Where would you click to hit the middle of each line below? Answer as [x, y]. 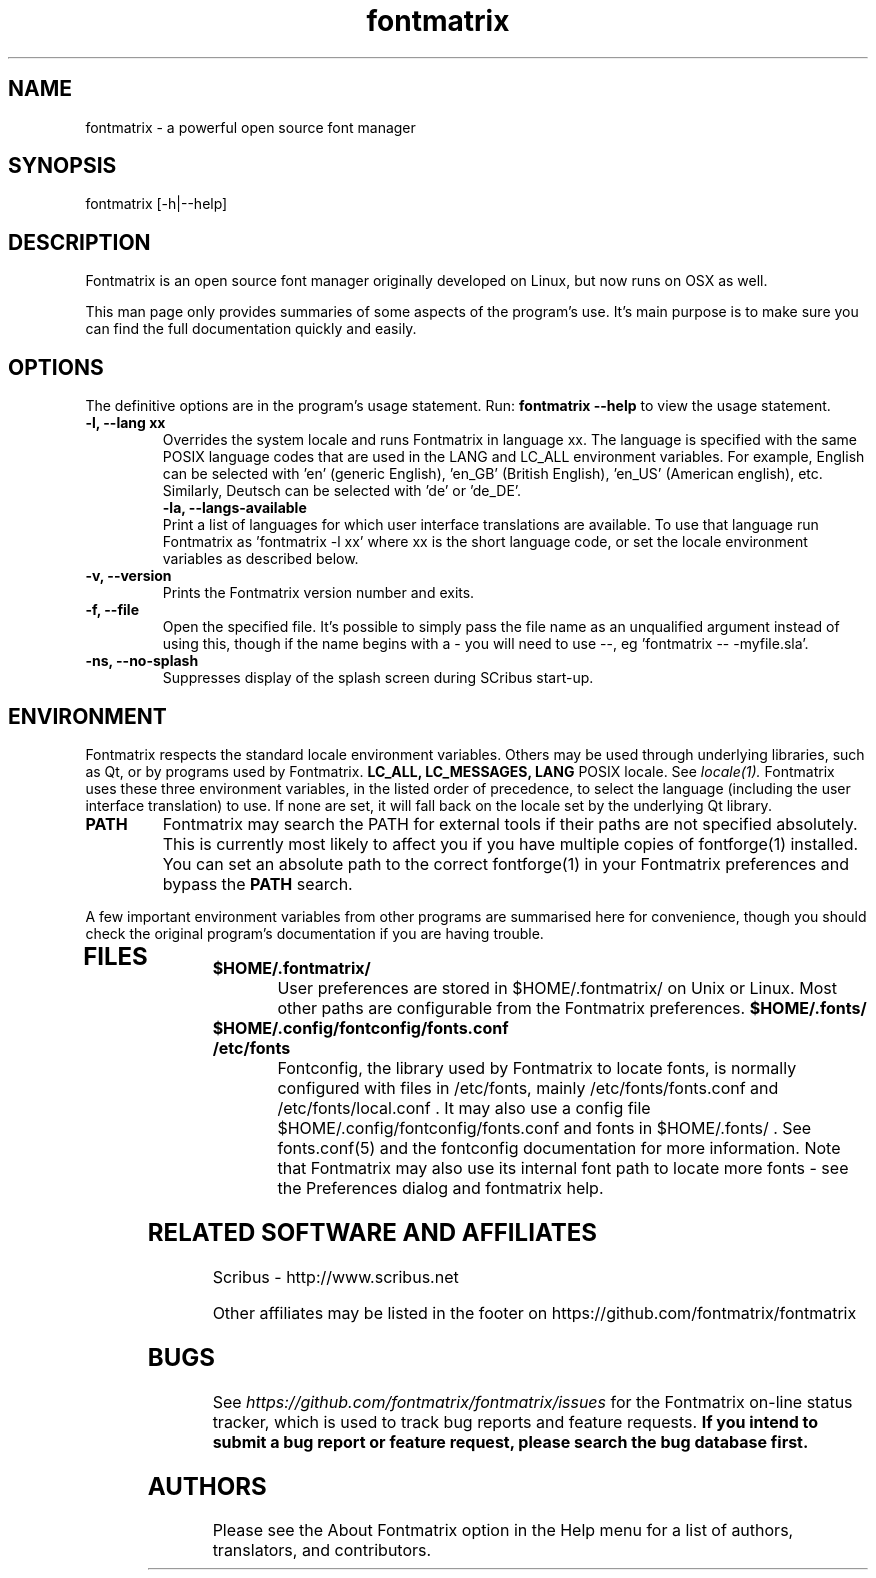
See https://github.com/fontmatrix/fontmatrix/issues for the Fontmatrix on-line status [532, 1401]
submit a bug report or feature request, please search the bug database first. [510, 1441]
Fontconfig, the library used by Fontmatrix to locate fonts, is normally [537, 1067]
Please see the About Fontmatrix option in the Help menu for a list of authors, [503, 1530]
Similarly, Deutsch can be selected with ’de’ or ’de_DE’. [342, 491]
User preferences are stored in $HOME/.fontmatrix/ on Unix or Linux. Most [557, 987]
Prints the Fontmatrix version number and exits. [318, 593]
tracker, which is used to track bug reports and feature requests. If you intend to [515, 1421]
